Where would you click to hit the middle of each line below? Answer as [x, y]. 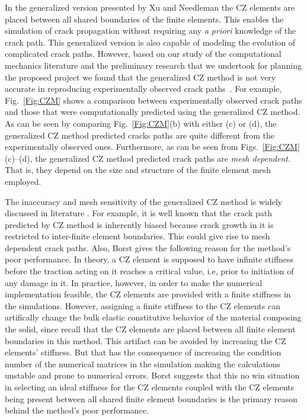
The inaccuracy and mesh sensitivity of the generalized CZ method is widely [144, 201]
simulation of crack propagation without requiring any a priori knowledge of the [151, 31]
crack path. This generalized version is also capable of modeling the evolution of [150, 42]
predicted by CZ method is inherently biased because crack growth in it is [139, 224]
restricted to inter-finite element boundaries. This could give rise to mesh [137, 236]
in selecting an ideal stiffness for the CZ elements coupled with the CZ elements [150, 387]
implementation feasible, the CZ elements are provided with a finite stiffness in [148, 294]
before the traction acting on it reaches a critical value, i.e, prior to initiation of [149, 271]
